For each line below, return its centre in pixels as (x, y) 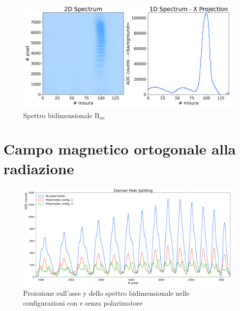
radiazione (39, 168)
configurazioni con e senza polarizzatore (83, 302)
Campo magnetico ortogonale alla (120, 149)
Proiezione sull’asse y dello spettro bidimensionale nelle (106, 293)
